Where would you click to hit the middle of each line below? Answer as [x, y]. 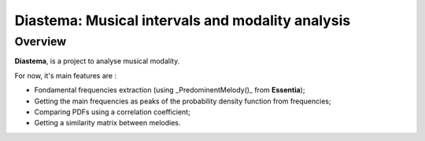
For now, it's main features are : [66, 75]
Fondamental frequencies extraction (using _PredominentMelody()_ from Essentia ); [170, 90]
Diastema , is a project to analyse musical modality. [97, 61]
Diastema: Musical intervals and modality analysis [183, 20]
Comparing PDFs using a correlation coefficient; [112, 112]
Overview [41, 42]
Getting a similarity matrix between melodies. [107, 123]
